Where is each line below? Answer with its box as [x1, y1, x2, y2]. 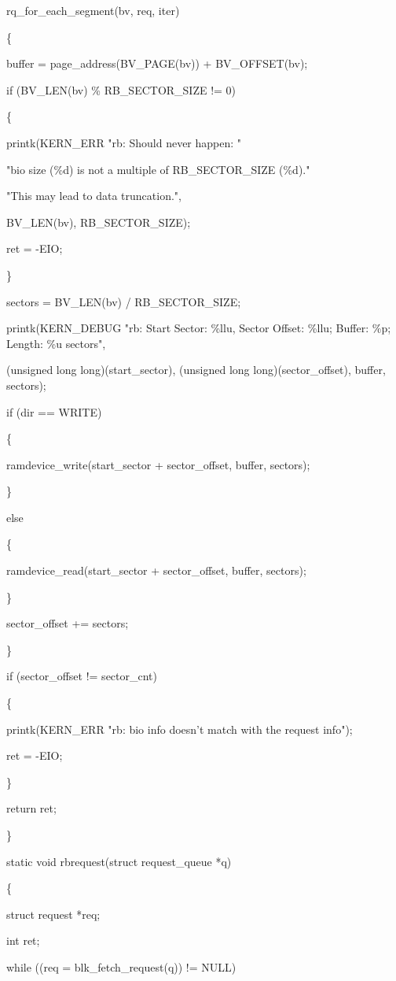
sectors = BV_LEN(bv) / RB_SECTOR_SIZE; [6, 293, 241, 309]
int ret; [6, 932, 40, 949]
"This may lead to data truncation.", [6, 187, 181, 204]
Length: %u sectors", [6, 335, 106, 351]
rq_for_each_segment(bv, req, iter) [6, 2, 180, 18]
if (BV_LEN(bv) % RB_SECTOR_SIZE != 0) [6, 81, 236, 98]
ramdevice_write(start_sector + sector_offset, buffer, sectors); [6, 456, 310, 472]
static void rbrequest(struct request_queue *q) [6, 853, 232, 869]
